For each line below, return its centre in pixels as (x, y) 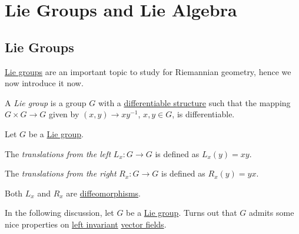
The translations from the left (58, 153)
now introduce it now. (44, 83)
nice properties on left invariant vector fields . (86, 224)
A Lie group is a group (46, 102)
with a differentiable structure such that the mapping (194, 102)
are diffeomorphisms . (103, 193)
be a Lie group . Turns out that (182, 213)
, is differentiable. (203, 114)
